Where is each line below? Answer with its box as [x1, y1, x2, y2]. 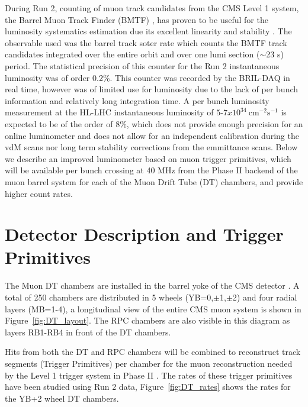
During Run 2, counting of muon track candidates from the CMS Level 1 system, [5, 2, 299, 14]
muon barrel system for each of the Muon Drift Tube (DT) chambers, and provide [5, 175, 303, 188]
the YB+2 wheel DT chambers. [5, 392, 119, 404]
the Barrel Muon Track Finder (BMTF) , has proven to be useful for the [5, 13, 268, 25]
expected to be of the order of [5, 117, 113, 130]
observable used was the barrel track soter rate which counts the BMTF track [5, 36, 287, 49]
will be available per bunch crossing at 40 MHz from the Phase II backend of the [5, 164, 298, 176]
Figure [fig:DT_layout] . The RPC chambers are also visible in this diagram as [5, 314, 290, 327]
